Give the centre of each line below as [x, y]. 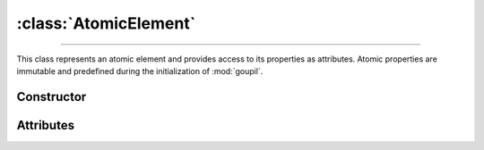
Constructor [52, 97]
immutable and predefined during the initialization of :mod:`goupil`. [140, 71]
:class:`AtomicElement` [106, 23]
